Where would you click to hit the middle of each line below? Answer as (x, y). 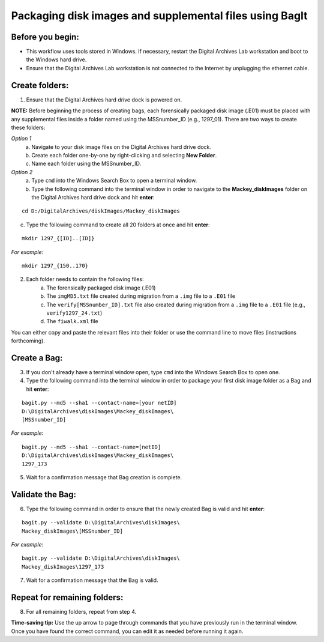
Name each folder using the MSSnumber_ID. (86, 164)
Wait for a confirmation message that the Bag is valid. (92, 580)
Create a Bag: (37, 358)
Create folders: (40, 85)
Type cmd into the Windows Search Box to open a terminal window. (114, 181)
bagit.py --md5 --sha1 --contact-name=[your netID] (99, 403)
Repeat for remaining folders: (67, 597)
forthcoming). (28, 341)
